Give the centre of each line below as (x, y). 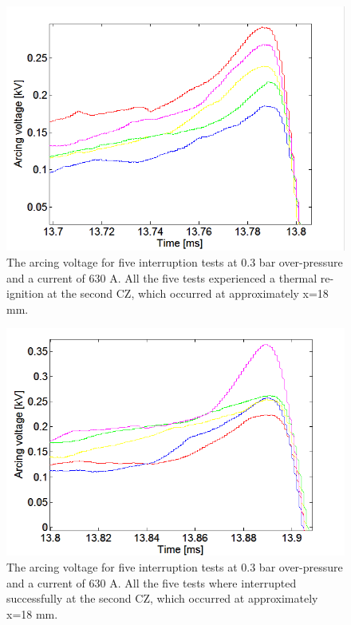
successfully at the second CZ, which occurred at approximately (162, 598)
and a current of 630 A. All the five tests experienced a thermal (162, 277)
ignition (25, 293)
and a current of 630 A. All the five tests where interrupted (152, 582)
